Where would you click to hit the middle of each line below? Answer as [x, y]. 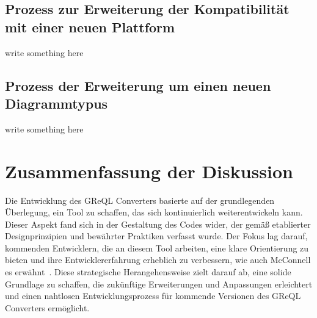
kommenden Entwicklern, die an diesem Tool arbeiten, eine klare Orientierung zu [157, 248]
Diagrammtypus [56, 103]
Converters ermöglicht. [47, 307]
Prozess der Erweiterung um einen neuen [138, 85]
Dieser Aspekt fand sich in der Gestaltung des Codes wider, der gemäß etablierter [158, 224]
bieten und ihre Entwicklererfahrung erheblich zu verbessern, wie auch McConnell [158, 260]
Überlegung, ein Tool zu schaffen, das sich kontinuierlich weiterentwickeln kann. [154, 212]
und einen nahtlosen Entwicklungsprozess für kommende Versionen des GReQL [153, 296]
